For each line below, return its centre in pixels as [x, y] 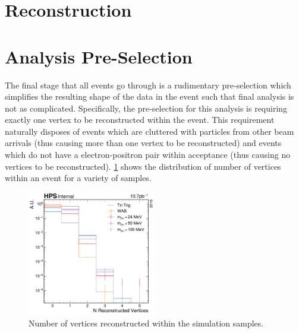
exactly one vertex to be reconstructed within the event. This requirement [140, 120]
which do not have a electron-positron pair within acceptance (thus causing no [148, 155]
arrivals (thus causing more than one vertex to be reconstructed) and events [143, 143]
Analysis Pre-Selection [99, 56]
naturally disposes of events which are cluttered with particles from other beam [149, 131]
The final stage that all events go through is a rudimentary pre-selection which [148, 85]
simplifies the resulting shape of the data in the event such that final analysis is [149, 96]
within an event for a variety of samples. [78, 178]
